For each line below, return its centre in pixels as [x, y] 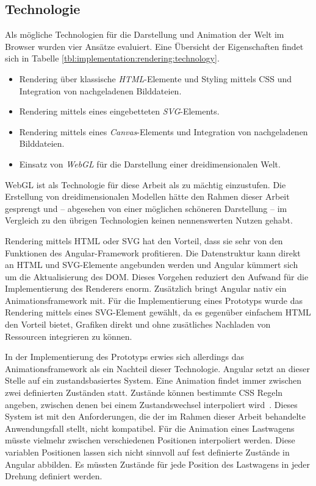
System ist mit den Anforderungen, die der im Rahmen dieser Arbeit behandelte [155, 416]
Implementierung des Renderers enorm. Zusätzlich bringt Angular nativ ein [146, 288]
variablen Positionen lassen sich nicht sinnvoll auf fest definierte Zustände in [147, 452]
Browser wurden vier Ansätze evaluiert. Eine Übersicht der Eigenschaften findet [154, 46]
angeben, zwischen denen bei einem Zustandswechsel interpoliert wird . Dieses [151, 404]
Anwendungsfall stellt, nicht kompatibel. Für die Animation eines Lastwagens [150, 428]
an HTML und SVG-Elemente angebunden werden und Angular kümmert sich [152, 265]
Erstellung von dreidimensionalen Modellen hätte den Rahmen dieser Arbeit [147, 196]
